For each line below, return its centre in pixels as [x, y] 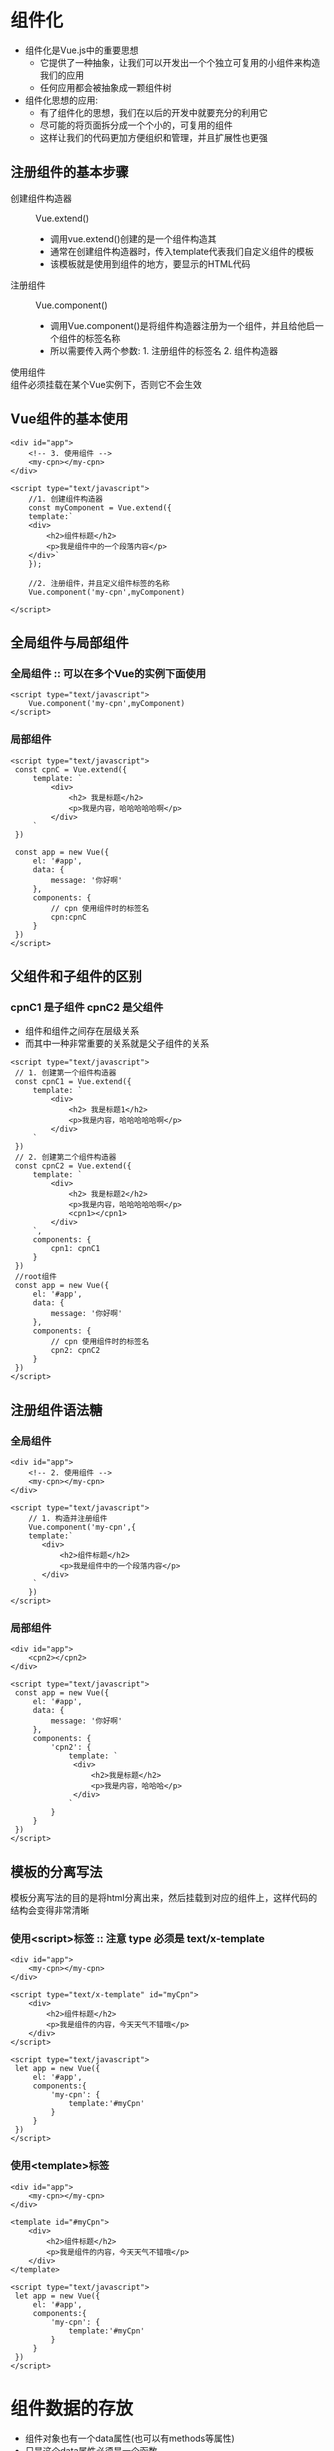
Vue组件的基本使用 [69, 419]
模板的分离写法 [56, 1871]
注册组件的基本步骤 [69, 172]
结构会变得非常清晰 [50, 1910]
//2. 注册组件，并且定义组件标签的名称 [99, 583]
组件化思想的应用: [61, 100]
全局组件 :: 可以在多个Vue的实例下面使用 [108, 673]
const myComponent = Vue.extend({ [100, 507]
